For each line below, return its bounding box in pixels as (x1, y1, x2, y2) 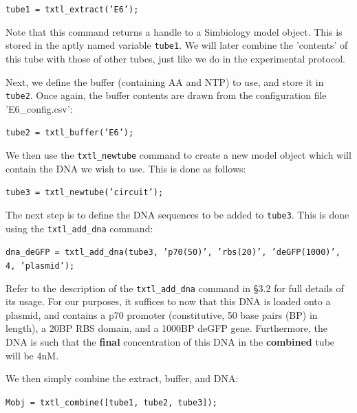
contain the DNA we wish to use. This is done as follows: (6, 161, 246, 175)
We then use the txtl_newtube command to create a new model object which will (6, 148, 351, 161)
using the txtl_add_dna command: (6, 221, 153, 235)
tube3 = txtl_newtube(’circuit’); (6, 188, 164, 198)
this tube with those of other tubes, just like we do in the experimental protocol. (6, 51, 345, 65)
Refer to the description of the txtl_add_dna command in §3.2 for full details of (6, 280, 344, 295)
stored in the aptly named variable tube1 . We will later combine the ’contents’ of (6, 38, 348, 52)
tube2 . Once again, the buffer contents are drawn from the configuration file (6, 88, 327, 102)
